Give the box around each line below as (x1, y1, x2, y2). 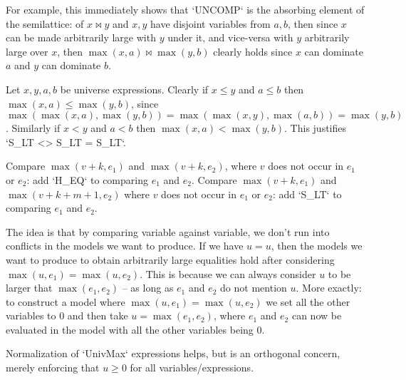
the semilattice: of (6, 16, 84, 31)
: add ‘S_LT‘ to (272, 186, 342, 201)
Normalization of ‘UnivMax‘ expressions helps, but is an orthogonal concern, (6, 346, 340, 361)
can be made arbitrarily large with (6, 30, 156, 45)
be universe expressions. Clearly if (60, 81, 209, 96)
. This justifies (284, 120, 347, 135)
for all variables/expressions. (130, 360, 254, 375)
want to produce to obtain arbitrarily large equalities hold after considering (6, 252, 335, 267)
